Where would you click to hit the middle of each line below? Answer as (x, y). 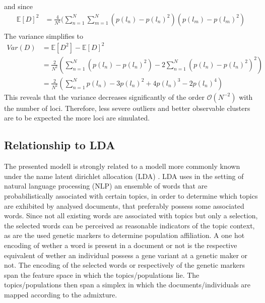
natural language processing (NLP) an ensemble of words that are (106, 186)
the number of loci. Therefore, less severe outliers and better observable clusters (127, 108)
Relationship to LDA (60, 145)
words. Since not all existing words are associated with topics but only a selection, (131, 216)
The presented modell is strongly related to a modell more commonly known (122, 166)
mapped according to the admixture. (61, 294)
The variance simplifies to (44, 36)
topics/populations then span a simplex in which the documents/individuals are (127, 285)
